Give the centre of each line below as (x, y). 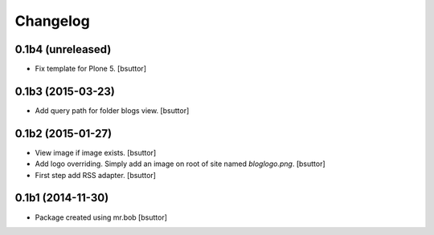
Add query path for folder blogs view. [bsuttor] (112, 110)
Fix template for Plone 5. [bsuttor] (90, 69)
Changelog (52, 21)
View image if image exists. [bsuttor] (96, 152)
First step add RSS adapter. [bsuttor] (96, 175)
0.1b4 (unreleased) (63, 49)
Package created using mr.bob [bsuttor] (101, 217)
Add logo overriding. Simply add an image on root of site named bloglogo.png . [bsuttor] (180, 164)
